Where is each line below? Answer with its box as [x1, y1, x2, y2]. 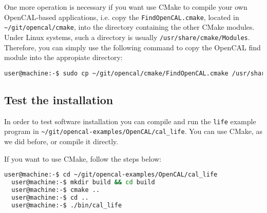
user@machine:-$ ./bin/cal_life [11, 201, 122, 209]
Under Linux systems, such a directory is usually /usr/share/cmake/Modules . [4, 31, 250, 42]
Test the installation [4, 92, 113, 108]
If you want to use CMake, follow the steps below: [4, 153, 162, 164]
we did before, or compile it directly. [4, 136, 119, 147]
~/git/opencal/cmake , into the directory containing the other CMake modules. [4, 22, 255, 32]
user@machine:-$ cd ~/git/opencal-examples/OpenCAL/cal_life [4, 171, 218, 179]
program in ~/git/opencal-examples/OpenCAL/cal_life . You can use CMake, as [4, 126, 263, 137]
